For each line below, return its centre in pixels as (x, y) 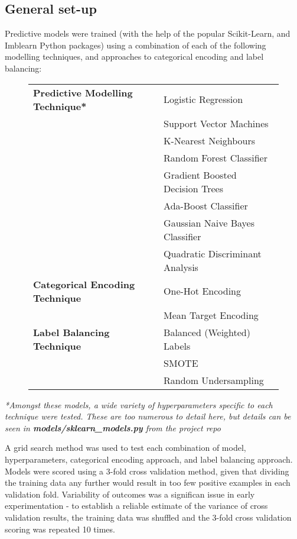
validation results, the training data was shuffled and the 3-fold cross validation (148, 517)
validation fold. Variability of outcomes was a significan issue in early (130, 494)
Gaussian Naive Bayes (209, 222)
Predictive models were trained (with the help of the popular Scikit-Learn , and (148, 33)
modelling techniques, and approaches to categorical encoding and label (134, 57)
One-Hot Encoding (202, 291)
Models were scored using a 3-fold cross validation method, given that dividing (147, 471)
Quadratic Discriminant (213, 253)
